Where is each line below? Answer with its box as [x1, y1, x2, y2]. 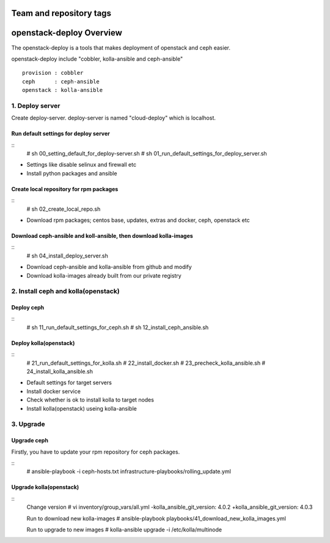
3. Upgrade [11, 420, 45, 428]
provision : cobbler [22, 69, 84, 77]
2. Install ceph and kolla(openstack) [11, 287, 120, 295]
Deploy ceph [11, 304, 45, 311]
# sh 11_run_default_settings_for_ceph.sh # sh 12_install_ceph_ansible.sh [26, 324, 209, 331]
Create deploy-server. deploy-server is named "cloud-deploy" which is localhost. [11, 114, 216, 122]
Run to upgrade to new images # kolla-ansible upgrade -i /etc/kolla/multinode [26, 526, 222, 533]
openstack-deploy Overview [11, 28, 122, 38]
